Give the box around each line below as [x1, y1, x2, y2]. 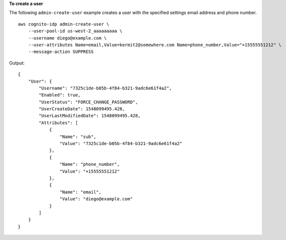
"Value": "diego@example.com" [59, 196, 133, 202]
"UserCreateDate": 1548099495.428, [39, 106, 125, 112]
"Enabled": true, [39, 92, 81, 98]
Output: [9, 60, 25, 66]
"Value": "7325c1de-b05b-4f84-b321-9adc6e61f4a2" [59, 141, 183, 146]
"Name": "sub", [59, 134, 96, 140]
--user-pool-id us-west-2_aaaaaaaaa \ [28, 28, 123, 34]
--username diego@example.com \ [28, 35, 107, 41]
